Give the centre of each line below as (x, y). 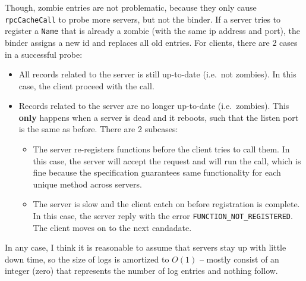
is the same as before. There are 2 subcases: (98, 129)
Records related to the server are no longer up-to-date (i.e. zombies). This (154, 106)
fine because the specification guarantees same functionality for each (157, 172)
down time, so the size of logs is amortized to (87, 259)
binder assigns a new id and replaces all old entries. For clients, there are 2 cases (151, 42)
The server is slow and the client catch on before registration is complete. (166, 204)
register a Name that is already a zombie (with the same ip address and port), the (153, 31)
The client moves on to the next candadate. (112, 227)
